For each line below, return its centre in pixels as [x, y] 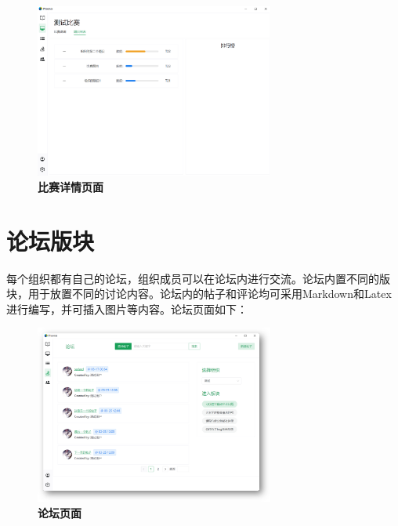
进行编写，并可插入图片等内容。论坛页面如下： [127, 308]
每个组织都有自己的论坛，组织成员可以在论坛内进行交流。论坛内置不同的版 [198, 278]
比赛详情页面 [71, 186]
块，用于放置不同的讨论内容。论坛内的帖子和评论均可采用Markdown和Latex [199, 294]
